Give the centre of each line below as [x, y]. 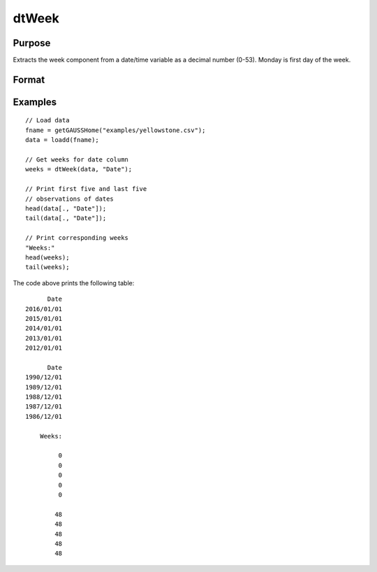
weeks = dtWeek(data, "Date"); [79, 169]
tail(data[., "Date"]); [66, 218]
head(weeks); [47, 257]
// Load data [47, 120]
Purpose [32, 43]
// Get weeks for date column [77, 160]
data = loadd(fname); [62, 140]
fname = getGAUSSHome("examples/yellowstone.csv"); [116, 130]
